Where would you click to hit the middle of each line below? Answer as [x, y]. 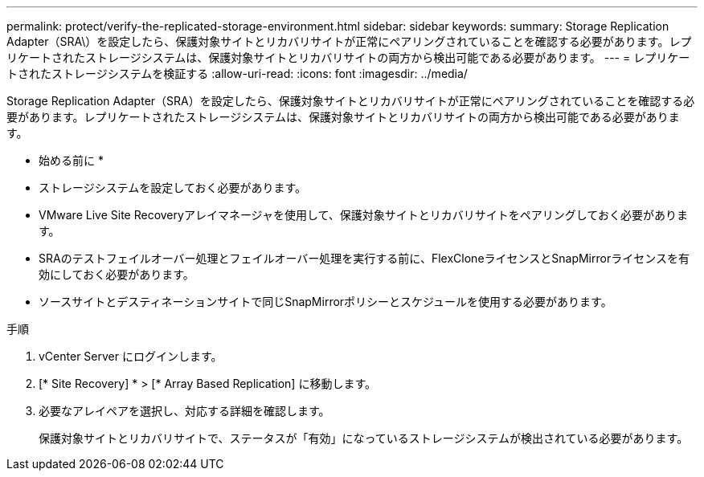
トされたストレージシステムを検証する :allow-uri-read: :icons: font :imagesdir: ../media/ [237, 73]
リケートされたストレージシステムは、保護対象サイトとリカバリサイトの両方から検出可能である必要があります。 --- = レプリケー [348, 57]
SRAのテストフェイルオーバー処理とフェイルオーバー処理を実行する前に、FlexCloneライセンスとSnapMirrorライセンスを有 [364, 258]
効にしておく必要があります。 [117, 274]
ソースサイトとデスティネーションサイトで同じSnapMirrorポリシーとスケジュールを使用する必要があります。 [325, 302]
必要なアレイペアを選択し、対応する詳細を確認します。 [184, 411]
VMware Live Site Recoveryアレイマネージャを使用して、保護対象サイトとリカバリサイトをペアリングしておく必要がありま [363, 215]
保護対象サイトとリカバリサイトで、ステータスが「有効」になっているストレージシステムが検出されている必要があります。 [364, 438]
